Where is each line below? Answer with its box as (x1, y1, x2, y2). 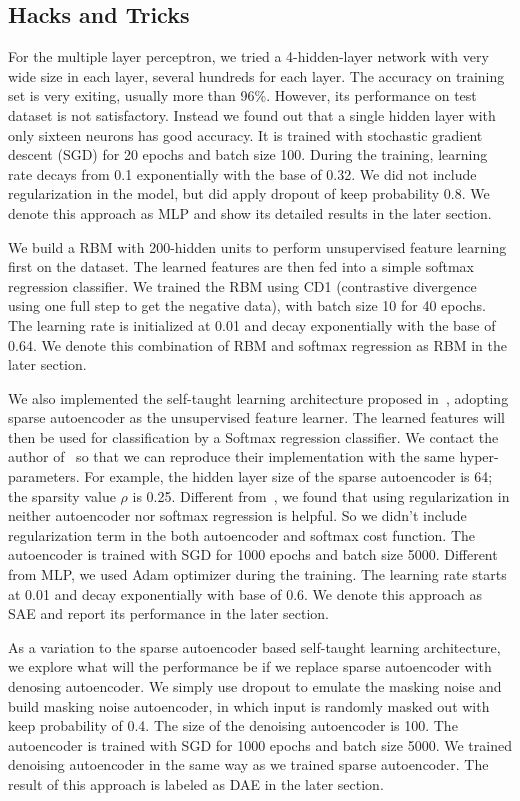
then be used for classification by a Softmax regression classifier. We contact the (8, 426, 499, 447)
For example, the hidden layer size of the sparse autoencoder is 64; (84, 466, 493, 487)
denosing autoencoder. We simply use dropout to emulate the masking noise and (8, 676, 502, 697)
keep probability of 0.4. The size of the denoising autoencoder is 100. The (8, 715, 458, 736)
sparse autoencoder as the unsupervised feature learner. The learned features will (8, 407, 505, 428)
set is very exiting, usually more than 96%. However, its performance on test (8, 85, 477, 106)
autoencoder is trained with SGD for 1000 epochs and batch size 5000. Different (8, 544, 498, 565)
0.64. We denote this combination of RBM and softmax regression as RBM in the (8, 334, 507, 355)
